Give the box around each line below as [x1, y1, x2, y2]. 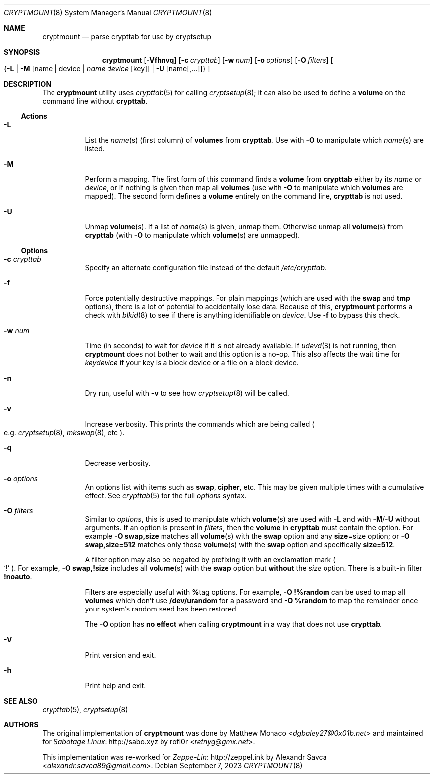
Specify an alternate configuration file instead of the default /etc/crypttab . [85, 263, 327, 272]
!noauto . [4, 572, 32, 581]
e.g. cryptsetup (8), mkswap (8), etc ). [4, 428, 125, 437]
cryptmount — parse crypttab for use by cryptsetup [42, 32, 212, 41]
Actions [21, 112, 47, 120]
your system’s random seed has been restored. [85, 605, 238, 613]
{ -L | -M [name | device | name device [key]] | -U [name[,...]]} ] [4, 64, 210, 73]
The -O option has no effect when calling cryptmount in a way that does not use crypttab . [85, 620, 382, 628]
